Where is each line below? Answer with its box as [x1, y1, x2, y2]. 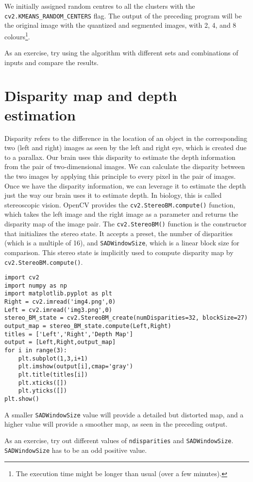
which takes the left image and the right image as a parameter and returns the [4, 209, 238, 219]
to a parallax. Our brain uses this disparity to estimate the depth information [4, 152, 236, 162]
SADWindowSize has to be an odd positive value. [4, 445, 147, 455]
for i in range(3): [4, 347, 67, 354]
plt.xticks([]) [18, 379, 67, 386]
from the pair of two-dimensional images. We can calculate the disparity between [4, 161, 245, 172]
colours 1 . [4, 30, 30, 41]
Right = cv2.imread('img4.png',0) [4, 298, 116, 306]
